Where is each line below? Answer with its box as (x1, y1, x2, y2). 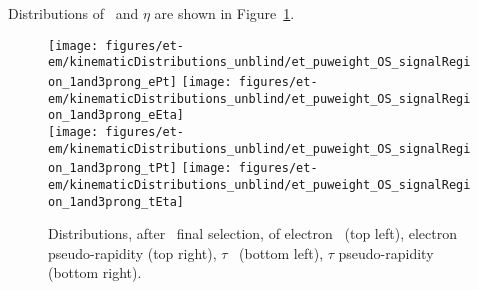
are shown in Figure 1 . (154, 3, 295, 23)
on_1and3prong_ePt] (48, 74, 177, 89)
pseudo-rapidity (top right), (48, 242, 217, 263)
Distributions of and (8, 3, 139, 23)
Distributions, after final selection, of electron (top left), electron (48, 223, 457, 244)
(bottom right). (48, 262, 142, 283)
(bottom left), (239, 242, 324, 263)
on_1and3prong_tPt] (48, 161, 177, 176)
